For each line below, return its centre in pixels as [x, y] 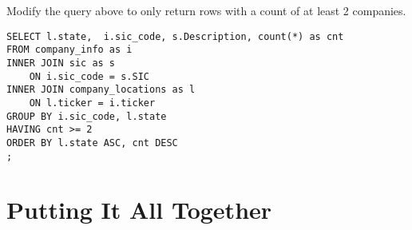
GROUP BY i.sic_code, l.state [87, 116]
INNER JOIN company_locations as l [101, 90]
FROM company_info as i [69, 50]
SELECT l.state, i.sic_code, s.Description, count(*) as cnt [175, 36]
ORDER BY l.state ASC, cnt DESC [92, 143]
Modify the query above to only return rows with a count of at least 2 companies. [206, 10]
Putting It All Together [139, 210]
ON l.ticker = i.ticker [92, 103]
